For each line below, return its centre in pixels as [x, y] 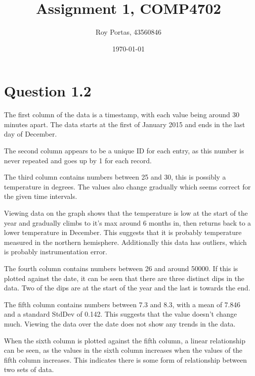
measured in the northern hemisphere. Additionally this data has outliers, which [126, 242]
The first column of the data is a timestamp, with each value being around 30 [122, 115]
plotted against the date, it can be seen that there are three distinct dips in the [124, 278]
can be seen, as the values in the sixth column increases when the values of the [123, 350]
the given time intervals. [41, 196]
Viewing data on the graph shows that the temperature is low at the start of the [126, 213]
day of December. [30, 134]
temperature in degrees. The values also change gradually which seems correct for [127, 186]
